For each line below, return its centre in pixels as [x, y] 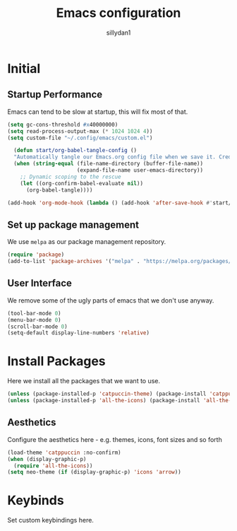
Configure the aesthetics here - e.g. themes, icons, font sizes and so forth [115, 439]
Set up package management [73, 224]
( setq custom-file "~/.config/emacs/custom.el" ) [80, 138]
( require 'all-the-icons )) [53, 466]
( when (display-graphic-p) [47, 459]
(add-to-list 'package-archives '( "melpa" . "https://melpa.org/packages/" [121, 262]
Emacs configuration [119, 13]
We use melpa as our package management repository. [87, 242]
